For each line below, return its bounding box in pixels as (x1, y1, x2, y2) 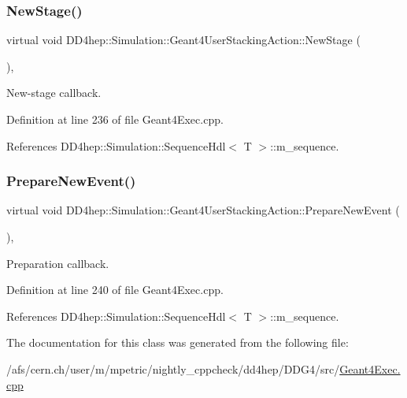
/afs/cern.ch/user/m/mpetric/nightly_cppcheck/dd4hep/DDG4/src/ (6, 360, 340, 377)
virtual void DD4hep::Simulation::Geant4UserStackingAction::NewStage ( (6, 32, 361, 48)
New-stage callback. (6, 84, 102, 101)
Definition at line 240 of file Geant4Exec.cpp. (6, 281, 224, 298)
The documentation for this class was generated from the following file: (6, 334, 349, 351)
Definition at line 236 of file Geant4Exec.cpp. (6, 111, 224, 127)
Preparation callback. (6, 255, 109, 271)
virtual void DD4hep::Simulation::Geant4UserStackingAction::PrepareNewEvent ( (6, 202, 400, 218)
